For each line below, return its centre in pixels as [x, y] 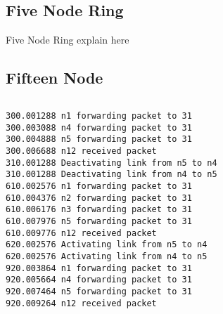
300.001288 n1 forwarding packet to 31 [99, 116]
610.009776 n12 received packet [81, 233]
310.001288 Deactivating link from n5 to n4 [111, 163]
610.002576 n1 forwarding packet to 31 [99, 186]
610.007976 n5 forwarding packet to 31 [99, 221]
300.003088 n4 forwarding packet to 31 [99, 127]
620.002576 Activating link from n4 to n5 [107, 256]
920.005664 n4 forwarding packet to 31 [99, 280]
